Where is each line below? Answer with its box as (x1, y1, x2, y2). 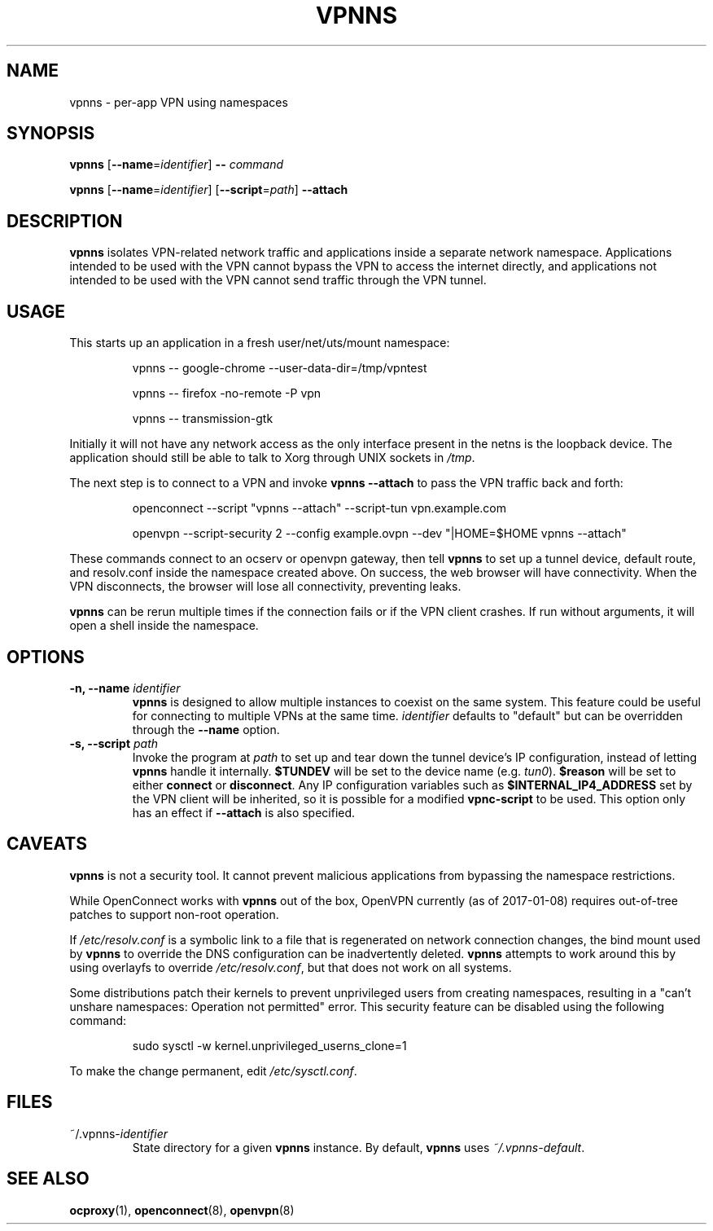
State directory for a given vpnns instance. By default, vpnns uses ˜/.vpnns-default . (132, 1140, 585, 1154)
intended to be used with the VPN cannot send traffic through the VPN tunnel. (69, 273, 487, 288)
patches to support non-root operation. (69, 907, 279, 921)
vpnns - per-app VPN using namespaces (69, 95, 288, 109)
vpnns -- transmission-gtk (132, 411, 273, 426)
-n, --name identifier (69, 680, 181, 695)
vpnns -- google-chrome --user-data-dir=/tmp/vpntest (132, 361, 427, 376)
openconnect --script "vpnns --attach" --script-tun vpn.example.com (132, 501, 506, 516)
